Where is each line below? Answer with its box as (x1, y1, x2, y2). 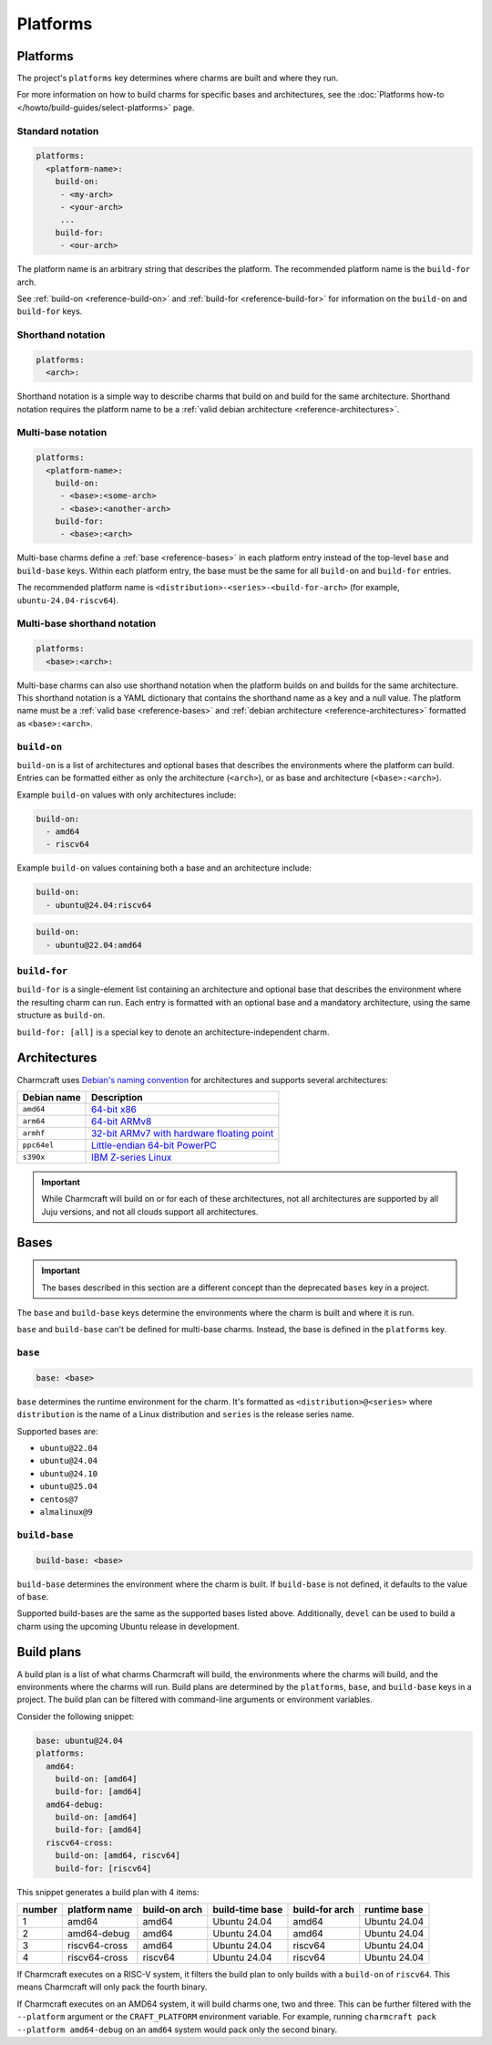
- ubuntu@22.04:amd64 (46, 940, 143, 950)
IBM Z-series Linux (91, 1151, 172, 1163)
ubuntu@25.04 (39, 1481, 98, 1492)
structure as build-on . (16, 1009, 106, 1021)
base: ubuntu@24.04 (36, 1735, 123, 1746)
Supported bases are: (16, 1425, 98, 1436)
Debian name (22, 1090, 81, 1103)
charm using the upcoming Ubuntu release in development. (16, 1621, 241, 1632)
